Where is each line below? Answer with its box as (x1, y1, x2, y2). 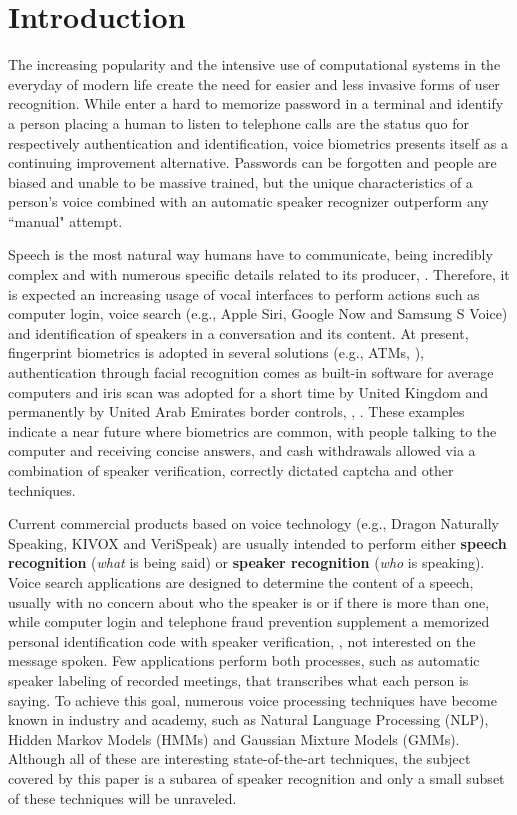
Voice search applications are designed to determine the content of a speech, (8, 571, 474, 592)
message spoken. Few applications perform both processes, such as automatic (8, 650, 480, 671)
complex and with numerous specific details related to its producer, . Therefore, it (8, 264, 510, 285)
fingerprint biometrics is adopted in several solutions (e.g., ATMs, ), (8, 342, 424, 363)
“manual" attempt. (8, 210, 123, 231)
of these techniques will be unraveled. (8, 787, 237, 808)
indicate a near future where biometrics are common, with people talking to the (8, 420, 497, 441)
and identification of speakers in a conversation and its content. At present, (8, 322, 469, 343)
